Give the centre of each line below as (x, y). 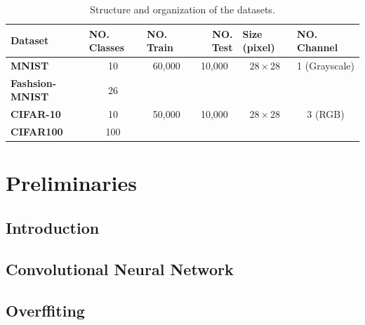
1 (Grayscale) (326, 66)
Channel (318, 47)
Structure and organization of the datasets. (182, 9)
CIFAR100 (37, 132)
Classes (107, 47)
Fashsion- (34, 82)
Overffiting (45, 310)
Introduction (53, 228)
